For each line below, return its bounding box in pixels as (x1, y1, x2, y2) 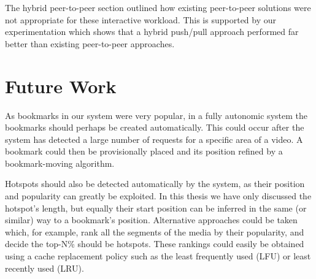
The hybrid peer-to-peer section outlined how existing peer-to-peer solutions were (5, 1, 311, 13)
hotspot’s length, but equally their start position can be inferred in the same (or (5, 201, 307, 214)
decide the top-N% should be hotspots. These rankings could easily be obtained (5, 237, 304, 250)
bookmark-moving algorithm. (5, 156, 115, 169)
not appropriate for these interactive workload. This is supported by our (5, 13, 277, 26)
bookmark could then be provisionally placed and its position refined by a (5, 145, 283, 158)
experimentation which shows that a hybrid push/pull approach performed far (5, 25, 299, 38)
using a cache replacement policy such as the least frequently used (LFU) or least (5, 250, 311, 262)
